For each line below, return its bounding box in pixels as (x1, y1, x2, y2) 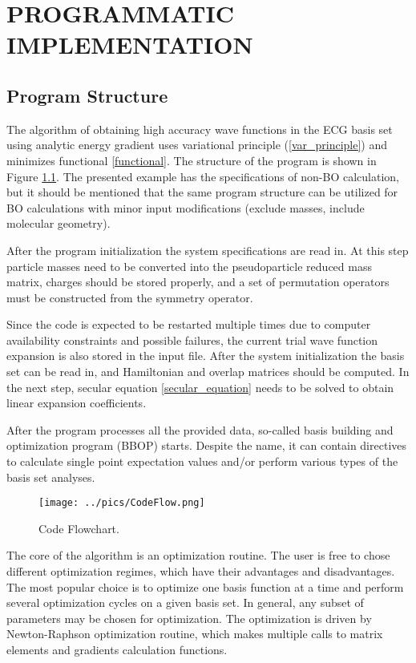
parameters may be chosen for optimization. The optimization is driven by (6, 609, 372, 626)
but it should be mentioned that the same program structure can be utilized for (6, 184, 398, 200)
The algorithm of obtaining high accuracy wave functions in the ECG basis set (6, 120, 393, 137)
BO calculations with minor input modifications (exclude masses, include (6, 199, 365, 216)
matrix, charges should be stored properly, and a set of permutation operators (6, 273, 390, 290)
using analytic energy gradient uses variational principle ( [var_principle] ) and (6, 136, 387, 153)
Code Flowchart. (38, 519, 119, 536)
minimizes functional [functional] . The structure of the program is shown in (6, 152, 377, 168)
